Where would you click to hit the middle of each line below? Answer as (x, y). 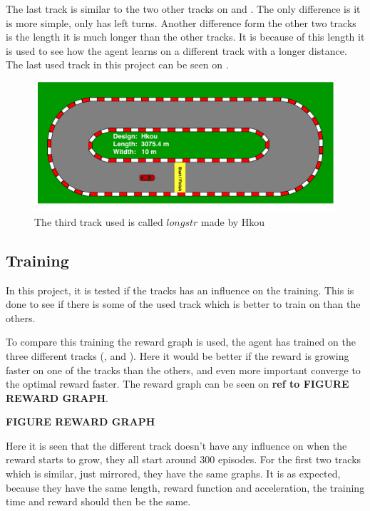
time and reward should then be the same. (98, 501)
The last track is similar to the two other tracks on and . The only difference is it (183, 9)
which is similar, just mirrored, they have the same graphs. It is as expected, (173, 474)
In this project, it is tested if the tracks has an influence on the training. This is (180, 290)
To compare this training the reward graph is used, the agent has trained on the (181, 342)
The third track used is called (99, 221)
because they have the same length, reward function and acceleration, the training (185, 487)
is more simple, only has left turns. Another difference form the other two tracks (181, 22)
